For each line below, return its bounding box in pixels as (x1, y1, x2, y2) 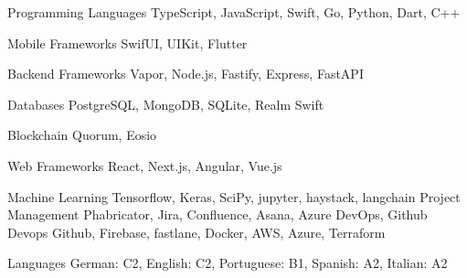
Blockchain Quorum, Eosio (7, 125, 157, 144)
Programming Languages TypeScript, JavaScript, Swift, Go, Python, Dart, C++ (7, 3, 461, 21)
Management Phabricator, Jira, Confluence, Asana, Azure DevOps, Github (7, 205, 428, 224)
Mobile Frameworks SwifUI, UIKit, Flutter (7, 33, 248, 52)
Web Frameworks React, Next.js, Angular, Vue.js (7, 155, 282, 175)
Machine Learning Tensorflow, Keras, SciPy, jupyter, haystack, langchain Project (7, 187, 461, 206)
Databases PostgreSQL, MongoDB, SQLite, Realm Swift (7, 94, 324, 113)
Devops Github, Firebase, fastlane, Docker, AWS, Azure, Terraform (7, 222, 386, 241)
